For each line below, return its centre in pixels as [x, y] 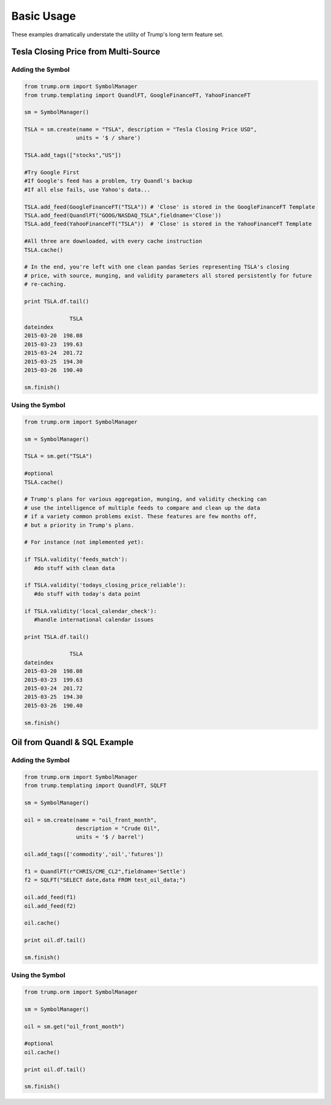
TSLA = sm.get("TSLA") [58, 456]
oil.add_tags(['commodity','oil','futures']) [94, 854]
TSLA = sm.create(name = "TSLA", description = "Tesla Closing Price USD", [141, 130]
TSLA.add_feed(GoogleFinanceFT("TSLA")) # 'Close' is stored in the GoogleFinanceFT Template [170, 207]
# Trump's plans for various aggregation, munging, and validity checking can [145, 499]
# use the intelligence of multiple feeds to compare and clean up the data [142, 508]
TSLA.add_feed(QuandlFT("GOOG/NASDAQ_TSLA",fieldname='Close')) [123, 215]
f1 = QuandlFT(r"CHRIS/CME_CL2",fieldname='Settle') [105, 872]
